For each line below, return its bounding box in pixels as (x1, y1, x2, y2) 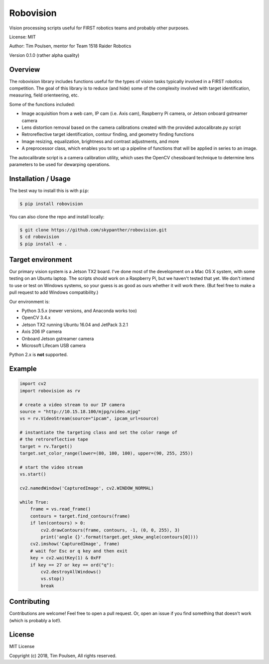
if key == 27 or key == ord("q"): (30, 562, 115, 567)
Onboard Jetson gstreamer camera (21, 335, 94, 341)
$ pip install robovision (19, 201, 83, 207)
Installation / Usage (9, 174, 71, 183)
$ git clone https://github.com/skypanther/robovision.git (19, 227, 167, 232)
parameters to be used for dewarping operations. (9, 161, 111, 167)
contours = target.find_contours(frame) (30, 513, 131, 519)
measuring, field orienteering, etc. (9, 92, 79, 98)
